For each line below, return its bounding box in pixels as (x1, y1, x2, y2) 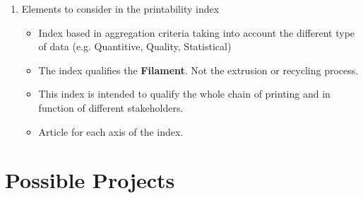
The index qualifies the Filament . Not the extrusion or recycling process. (38, 62, 359, 77)
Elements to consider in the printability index (21, 1, 220, 16)
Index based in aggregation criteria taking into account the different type (38, 25, 355, 40)
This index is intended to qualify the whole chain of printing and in (38, 86, 331, 101)
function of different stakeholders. (38, 100, 184, 115)
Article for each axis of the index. (38, 124, 184, 139)
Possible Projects (5, 165, 175, 194)
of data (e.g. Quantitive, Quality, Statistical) (38, 39, 232, 54)
